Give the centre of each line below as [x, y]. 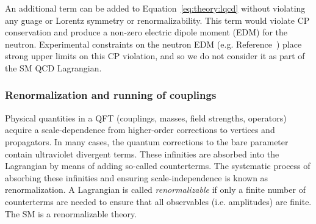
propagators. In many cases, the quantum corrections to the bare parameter [147, 141]
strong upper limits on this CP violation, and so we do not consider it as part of [155, 56]
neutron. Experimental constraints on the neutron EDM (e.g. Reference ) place [153, 44]
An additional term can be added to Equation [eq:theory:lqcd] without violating [155, 8]
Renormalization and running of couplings [111, 95]
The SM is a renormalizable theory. [71, 213]
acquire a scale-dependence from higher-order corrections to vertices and [140, 130]
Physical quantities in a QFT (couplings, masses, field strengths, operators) [146, 117]
